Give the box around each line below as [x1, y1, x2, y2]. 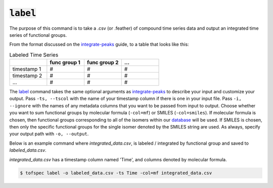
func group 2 [86, 59, 119, 66]
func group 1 [50, 59, 80, 66]
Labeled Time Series [9, 51, 59, 58]
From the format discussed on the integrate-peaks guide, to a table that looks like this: [9, 41, 189, 47]
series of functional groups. [9, 32, 67, 38]
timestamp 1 [12, 66, 41, 73]
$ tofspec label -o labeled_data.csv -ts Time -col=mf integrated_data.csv [20, 170, 212, 176]
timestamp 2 [12, 72, 42, 79]
